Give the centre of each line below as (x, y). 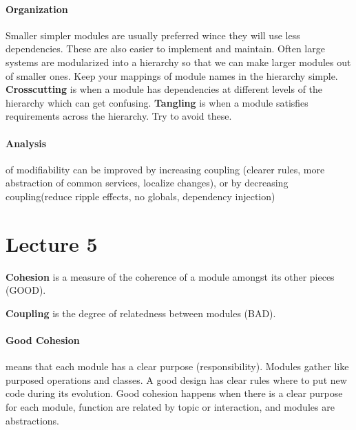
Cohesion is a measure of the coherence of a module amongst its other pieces (170, 276)
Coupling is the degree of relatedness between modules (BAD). (141, 313)
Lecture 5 (52, 243)
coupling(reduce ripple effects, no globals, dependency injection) (140, 196)
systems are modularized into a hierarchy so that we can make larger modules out (178, 62)
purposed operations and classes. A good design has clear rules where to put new (176, 379)
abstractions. (32, 420)
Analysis (26, 143)
